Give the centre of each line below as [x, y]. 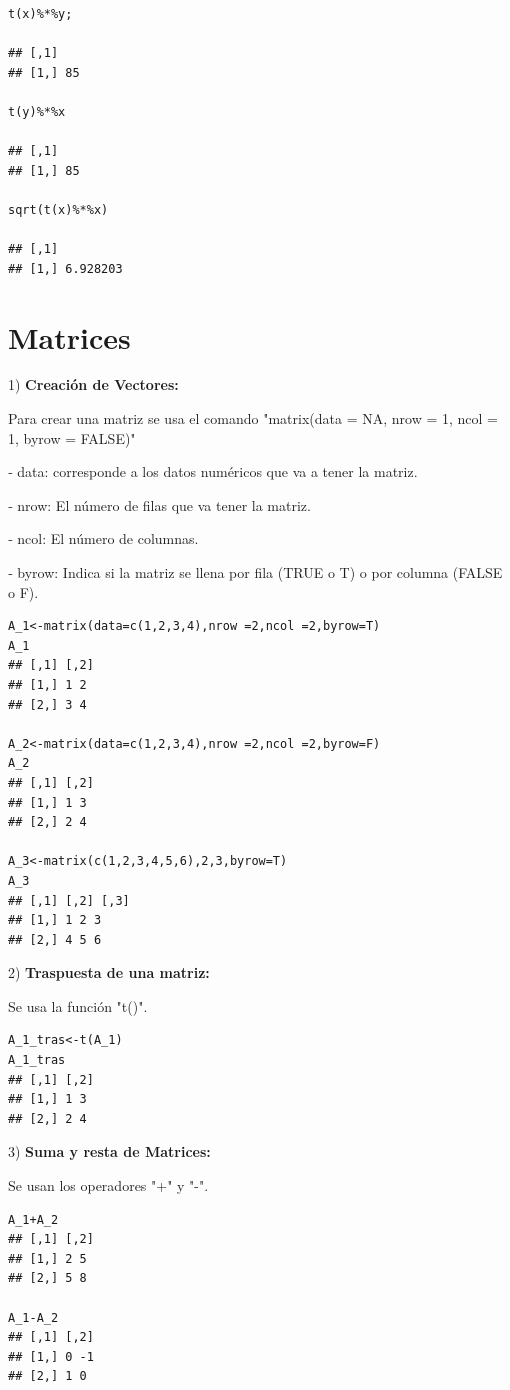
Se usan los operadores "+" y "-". [108, 1185]
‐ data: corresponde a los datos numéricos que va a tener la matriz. [213, 471]
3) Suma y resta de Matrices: [109, 1151]
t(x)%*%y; [40, 14]
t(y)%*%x [37, 111]
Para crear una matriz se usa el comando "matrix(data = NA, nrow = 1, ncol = [253, 418]
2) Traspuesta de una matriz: [109, 972]
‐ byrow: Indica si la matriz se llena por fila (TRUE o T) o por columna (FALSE [255, 572]
